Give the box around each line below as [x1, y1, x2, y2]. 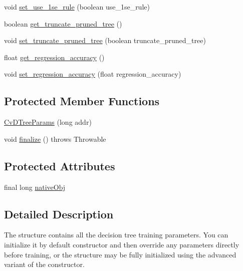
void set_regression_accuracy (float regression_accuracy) [4, 69, 181, 79]
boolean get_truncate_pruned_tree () [4, 18, 122, 29]
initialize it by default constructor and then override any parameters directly [4, 239, 239, 249]
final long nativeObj [4, 181, 66, 192]
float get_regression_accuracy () [4, 52, 105, 62]
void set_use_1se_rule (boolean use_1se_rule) [4, 2, 150, 12]
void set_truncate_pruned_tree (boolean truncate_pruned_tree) [4, 35, 206, 46]
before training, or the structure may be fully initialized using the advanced [4, 249, 236, 259]
